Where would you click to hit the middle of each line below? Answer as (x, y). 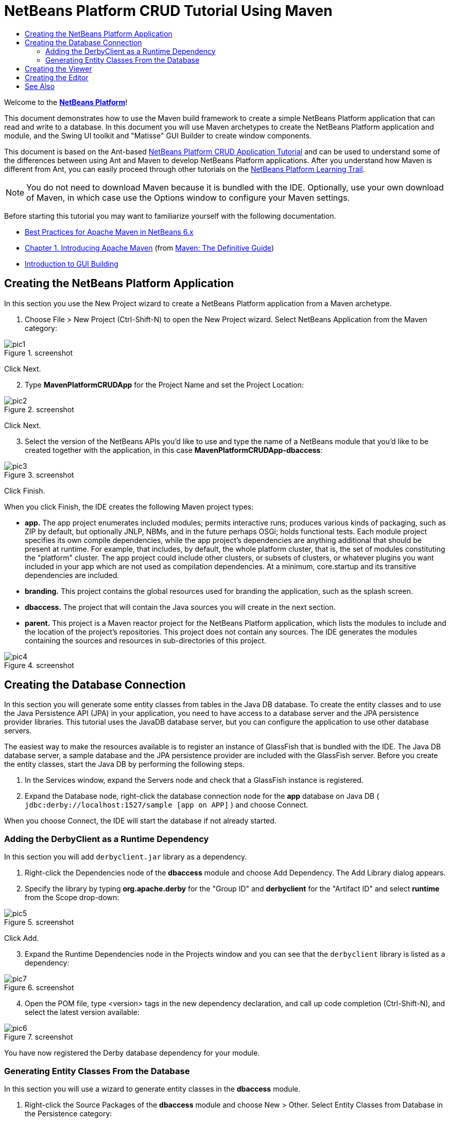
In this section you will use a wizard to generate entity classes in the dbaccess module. (152, 1089)
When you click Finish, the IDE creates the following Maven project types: (129, 506)
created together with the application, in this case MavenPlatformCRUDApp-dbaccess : (174, 450)
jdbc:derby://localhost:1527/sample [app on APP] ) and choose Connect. (167, 805)
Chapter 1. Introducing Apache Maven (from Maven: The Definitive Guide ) (149, 248)
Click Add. (22, 938)
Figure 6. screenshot (39, 988)
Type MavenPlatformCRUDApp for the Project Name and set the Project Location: (164, 384)
